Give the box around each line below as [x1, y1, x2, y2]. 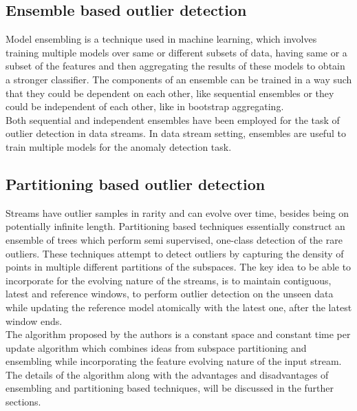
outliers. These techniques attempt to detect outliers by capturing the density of [6, 246, 344, 260]
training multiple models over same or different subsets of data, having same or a [6, 45, 347, 59]
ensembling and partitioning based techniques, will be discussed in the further [6, 381, 334, 395]
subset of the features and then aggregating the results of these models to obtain [6, 59, 345, 73]
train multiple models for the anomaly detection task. [6, 139, 232, 154]
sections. [6, 394, 41, 409]
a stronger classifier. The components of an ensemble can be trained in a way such [6, 72, 352, 86]
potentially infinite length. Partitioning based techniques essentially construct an [6, 219, 345, 233]
